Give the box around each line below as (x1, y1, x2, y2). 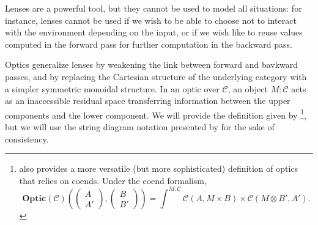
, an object (227, 82, 268, 95)
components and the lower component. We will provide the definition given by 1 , (5, 106, 306, 121)
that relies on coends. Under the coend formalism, (19, 174, 207, 186)
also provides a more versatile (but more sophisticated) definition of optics (19, 162, 298, 175)
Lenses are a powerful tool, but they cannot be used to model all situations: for (5, 2, 302, 14)
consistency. (5, 132, 49, 145)
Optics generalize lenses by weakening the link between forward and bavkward (5, 58, 298, 71)
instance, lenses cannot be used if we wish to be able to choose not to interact (5, 13, 297, 26)
